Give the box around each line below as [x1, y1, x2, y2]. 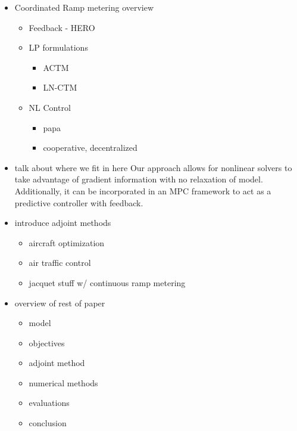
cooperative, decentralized [43, 141, 137, 154]
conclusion [29, 417, 67, 429]
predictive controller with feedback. [14, 196, 143, 209]
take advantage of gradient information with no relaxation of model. [14, 173, 263, 185]
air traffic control [29, 256, 91, 269]
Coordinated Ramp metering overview [14, 1, 154, 13]
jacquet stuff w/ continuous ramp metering [29, 276, 186, 289]
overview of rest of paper [14, 296, 105, 309]
